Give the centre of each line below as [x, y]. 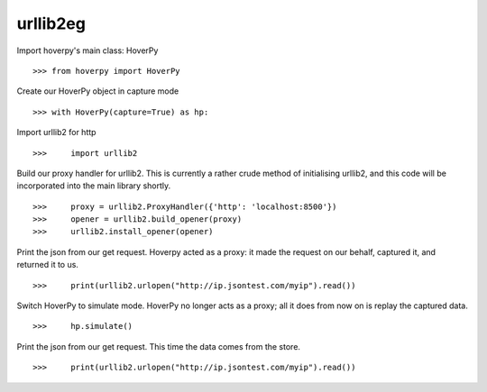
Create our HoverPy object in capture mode [98, 91]
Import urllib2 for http [56, 132]
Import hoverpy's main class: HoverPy [87, 50]
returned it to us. [47, 265]
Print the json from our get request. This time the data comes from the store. [159, 346]
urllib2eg [51, 23]
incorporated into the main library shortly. [94, 186]
